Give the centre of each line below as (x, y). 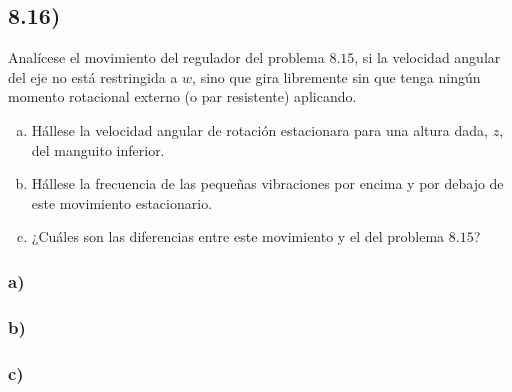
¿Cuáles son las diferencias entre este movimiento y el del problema (238, 236)
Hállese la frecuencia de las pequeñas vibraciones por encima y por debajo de (267, 183)
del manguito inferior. (98, 149)
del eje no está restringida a (93, 76)
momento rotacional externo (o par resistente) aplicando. (182, 96)
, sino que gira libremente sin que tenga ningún (336, 76)
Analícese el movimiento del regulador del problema (166, 57)
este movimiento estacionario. (122, 202)
